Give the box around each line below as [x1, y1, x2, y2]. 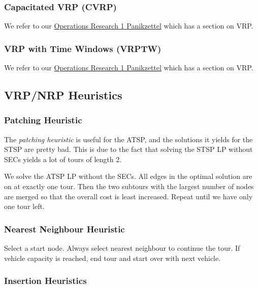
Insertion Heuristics [4, 274, 87, 287]
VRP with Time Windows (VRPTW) [4, 42, 162, 55]
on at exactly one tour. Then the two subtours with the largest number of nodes [4, 181, 254, 191]
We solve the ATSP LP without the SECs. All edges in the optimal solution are [4, 171, 252, 181]
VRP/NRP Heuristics [4, 87, 122, 103]
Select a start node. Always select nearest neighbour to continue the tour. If [4, 243, 240, 253]
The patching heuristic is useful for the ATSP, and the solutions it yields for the [4, 134, 253, 144]
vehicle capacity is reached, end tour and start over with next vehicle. [4, 252, 221, 263]
